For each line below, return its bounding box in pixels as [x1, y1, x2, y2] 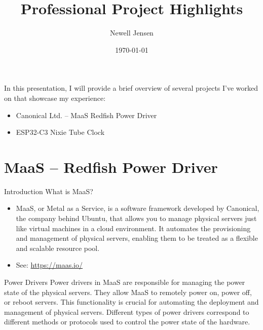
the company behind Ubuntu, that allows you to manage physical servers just [16, 213, 257, 223]
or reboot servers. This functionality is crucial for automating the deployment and [4, 297, 259, 307]
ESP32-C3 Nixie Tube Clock [16, 127, 105, 137]
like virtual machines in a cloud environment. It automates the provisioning [16, 223, 251, 233]
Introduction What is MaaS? [4, 186, 93, 196]
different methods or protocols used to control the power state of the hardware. [4, 316, 250, 327]
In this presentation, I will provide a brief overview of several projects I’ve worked [4, 83, 258, 93]
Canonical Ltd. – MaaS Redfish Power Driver [16, 109, 157, 120]
